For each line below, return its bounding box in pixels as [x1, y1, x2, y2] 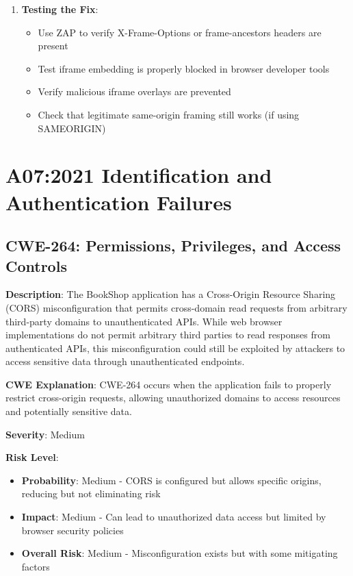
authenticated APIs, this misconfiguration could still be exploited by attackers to [5, 340, 345, 355]
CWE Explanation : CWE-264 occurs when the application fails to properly [5, 377, 332, 391]
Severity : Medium [5, 427, 85, 441]
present [38, 38, 68, 53]
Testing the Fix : [21, 2, 99, 16]
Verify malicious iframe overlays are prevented [38, 84, 231, 99]
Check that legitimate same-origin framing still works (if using [38, 107, 300, 121]
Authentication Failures [5, 188, 232, 216]
